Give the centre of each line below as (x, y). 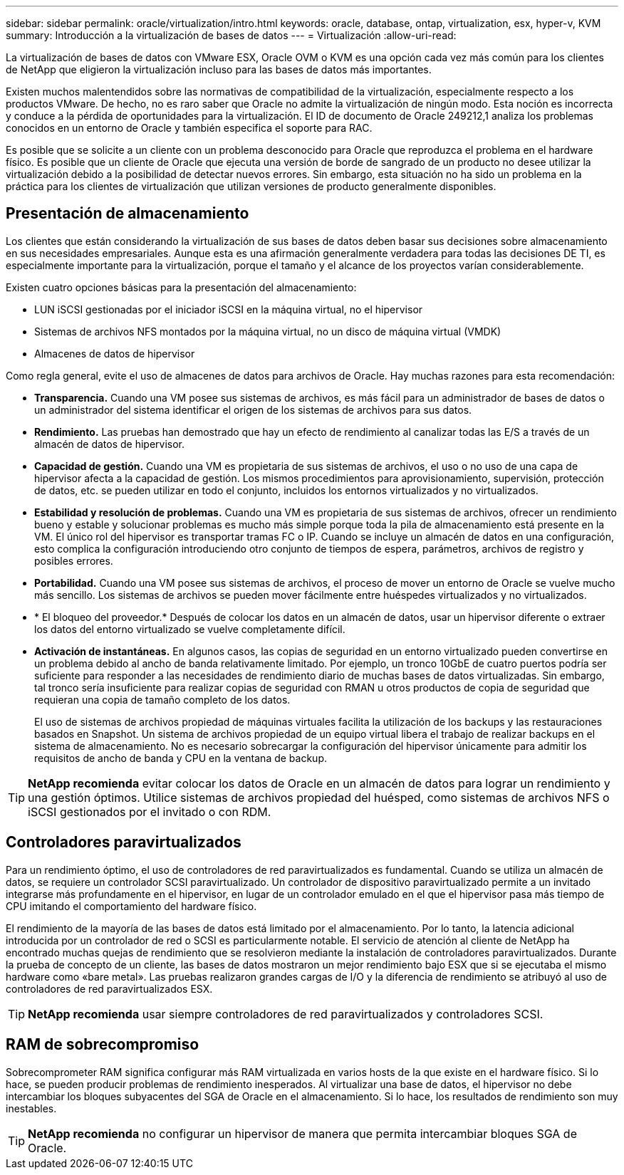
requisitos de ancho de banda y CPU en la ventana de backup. (181, 758)
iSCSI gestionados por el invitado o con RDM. (150, 811)
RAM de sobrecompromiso (103, 1045)
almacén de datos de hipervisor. (110, 444)
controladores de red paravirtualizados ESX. (109, 988)
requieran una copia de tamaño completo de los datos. (162, 699)
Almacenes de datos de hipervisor (115, 353)
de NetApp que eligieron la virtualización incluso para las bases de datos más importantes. (219, 69)
